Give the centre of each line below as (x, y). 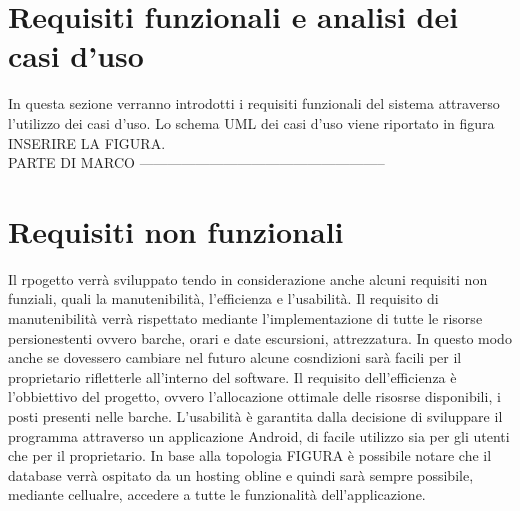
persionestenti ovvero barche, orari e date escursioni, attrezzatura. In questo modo (260, 337)
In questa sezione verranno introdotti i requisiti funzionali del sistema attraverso (254, 103)
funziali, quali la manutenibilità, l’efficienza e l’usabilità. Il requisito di (223, 298)
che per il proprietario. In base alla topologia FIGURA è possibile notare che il (250, 455)
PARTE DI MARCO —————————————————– (196, 162)
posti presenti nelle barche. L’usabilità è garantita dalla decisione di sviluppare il (255, 415)
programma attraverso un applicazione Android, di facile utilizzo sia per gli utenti (259, 435)
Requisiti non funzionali (176, 230)
